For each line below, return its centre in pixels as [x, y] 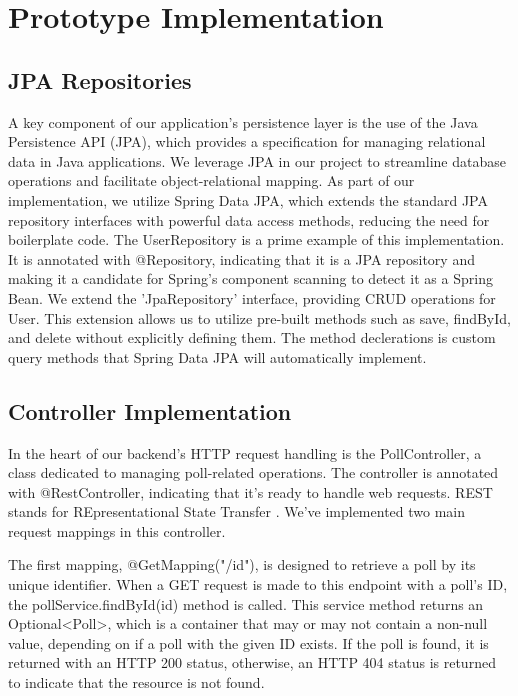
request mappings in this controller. [117, 530]
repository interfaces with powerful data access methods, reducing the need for [249, 219]
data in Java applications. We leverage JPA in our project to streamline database [257, 160]
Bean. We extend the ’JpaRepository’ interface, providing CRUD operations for [252, 297]
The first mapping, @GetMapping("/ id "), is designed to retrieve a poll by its [242, 564]
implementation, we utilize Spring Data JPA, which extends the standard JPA [248, 199]
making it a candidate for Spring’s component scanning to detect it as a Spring [250, 278]
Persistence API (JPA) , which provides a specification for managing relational [247, 141]
